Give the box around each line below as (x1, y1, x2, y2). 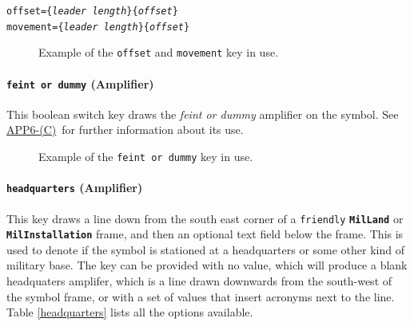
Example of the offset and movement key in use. (38, 44, 279, 61)
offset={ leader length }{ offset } (6, 6, 178, 17)
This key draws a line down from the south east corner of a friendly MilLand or (6, 210, 404, 226)
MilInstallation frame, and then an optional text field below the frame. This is (6, 226, 404, 242)
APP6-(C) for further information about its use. (6, 121, 244, 138)
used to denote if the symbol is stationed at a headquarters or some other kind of (6, 241, 404, 257)
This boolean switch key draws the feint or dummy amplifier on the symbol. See (6, 105, 399, 122)
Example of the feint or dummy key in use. (38, 148, 253, 165)
